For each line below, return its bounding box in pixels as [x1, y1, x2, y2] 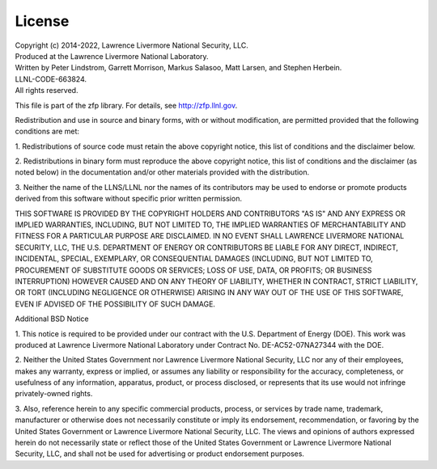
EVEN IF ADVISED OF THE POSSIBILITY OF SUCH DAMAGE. [15, 299, 216, 309]
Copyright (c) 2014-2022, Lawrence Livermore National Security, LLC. [15, 40, 248, 50]
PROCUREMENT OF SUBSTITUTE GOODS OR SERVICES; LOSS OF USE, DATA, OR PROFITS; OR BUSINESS [15, 265, 372, 275]
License [15, 12, 70, 30]
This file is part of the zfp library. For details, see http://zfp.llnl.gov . [15, 100, 238, 110]
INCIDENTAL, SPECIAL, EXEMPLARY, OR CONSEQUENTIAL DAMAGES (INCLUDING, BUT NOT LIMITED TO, [15, 254, 374, 264]
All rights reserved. [15, 86, 78, 95]
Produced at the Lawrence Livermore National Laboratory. [15, 51, 210, 61]
